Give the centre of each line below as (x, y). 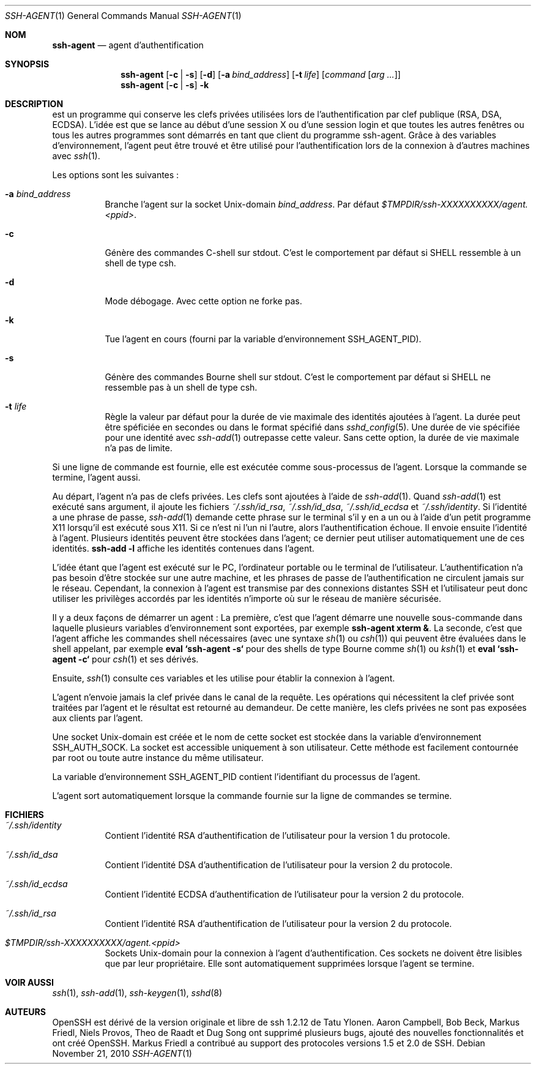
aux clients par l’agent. (98, 718)
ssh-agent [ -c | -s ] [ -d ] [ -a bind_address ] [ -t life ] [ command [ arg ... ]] (261, 74)
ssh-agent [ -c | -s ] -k (165, 85)
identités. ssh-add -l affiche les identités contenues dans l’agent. (183, 548)
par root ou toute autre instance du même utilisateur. (158, 758)
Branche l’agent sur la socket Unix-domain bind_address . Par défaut (242, 204)
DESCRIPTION (34, 104)
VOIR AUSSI (29, 982)
